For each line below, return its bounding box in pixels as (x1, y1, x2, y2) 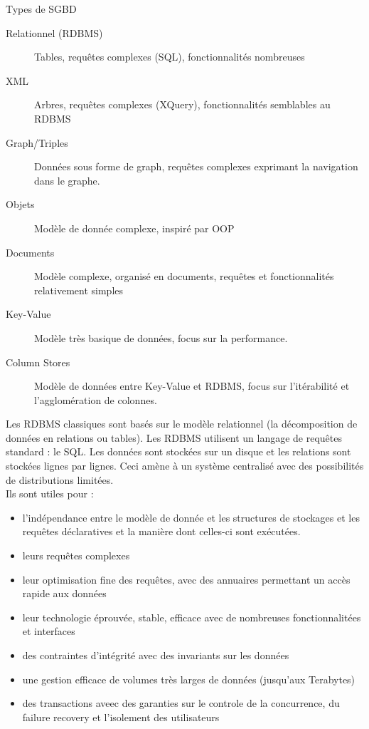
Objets (6, 197, 35, 212)
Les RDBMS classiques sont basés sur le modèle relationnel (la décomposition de (6, 416, 358, 431)
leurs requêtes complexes (22, 548, 130, 563)
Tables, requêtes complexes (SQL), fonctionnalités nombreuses (34, 49, 305, 64)
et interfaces (22, 624, 75, 638)
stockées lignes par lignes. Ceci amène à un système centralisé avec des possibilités (6, 458, 364, 473)
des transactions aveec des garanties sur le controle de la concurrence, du (22, 696, 340, 710)
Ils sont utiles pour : (6, 486, 94, 501)
